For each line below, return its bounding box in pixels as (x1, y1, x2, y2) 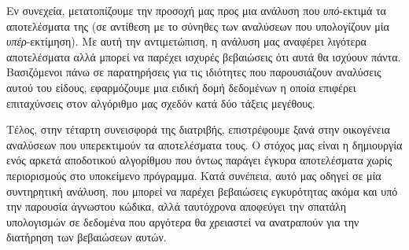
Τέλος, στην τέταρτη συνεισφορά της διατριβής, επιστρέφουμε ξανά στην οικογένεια (6, 121, 390, 138)
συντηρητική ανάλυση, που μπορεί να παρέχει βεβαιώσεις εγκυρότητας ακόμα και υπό (6, 182, 398, 199)
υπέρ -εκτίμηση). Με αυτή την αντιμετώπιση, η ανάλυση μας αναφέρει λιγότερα (6, 33, 367, 50)
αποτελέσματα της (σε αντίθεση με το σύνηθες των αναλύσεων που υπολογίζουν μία (6, 17, 389, 34)
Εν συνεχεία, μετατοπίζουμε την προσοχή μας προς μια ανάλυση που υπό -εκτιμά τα (6, 2, 386, 18)
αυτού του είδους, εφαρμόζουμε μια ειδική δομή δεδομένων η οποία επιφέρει (6, 79, 356, 95)
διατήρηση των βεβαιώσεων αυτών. (6, 229, 167, 245)
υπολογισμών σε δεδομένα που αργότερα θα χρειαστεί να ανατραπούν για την (6, 213, 359, 230)
